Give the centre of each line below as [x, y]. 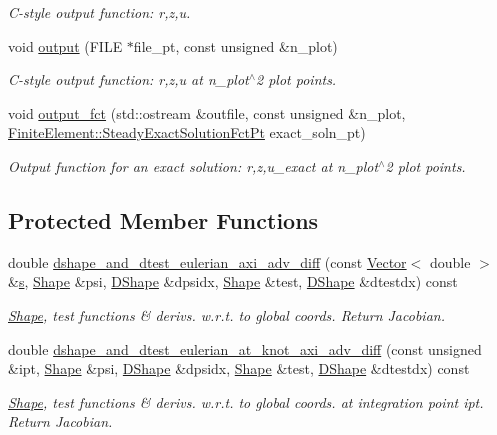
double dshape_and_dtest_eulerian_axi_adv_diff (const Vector [207, 261]
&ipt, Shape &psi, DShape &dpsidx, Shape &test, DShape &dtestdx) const [239, 368]
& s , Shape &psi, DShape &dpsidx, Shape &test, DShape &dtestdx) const [233, 281]
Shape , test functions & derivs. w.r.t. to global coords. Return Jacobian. [226, 314]
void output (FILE [65, 45]
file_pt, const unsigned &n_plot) [235, 45]
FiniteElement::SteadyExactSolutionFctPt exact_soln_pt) [187, 132]
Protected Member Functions [163, 219]
